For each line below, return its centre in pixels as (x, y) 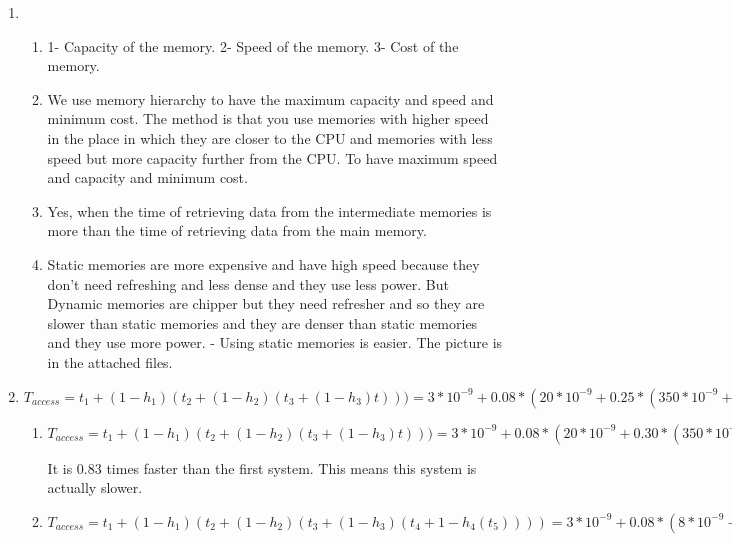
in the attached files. (110, 361)
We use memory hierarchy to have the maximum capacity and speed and (270, 98)
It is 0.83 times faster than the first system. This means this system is (262, 467)
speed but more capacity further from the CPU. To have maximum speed (272, 157)
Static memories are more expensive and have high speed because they (263, 263)
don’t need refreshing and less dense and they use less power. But (248, 283)
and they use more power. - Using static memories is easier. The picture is (275, 342)
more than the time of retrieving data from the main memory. (237, 230)
